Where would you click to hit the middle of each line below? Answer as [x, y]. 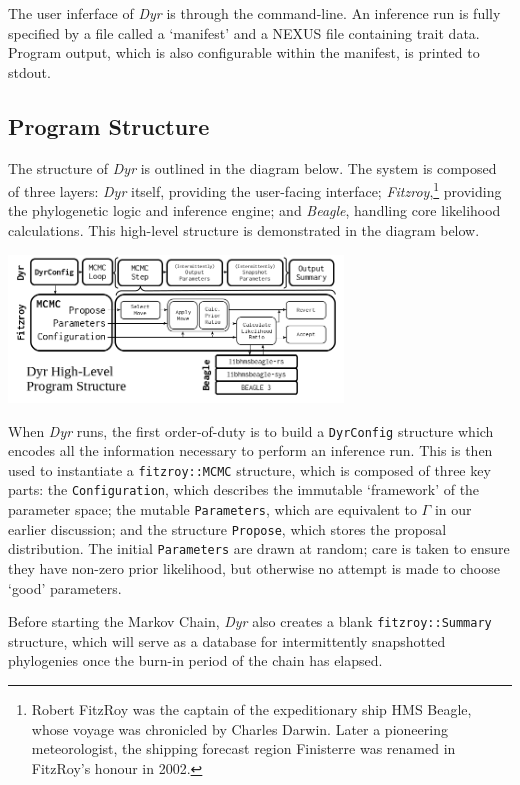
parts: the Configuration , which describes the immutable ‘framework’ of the [244, 489]
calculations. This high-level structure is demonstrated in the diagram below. [244, 230]
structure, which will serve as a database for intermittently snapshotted [227, 640]
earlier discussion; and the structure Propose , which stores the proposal [227, 528]
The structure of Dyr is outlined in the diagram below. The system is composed [252, 167]
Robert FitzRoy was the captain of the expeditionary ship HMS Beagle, [251, 709]
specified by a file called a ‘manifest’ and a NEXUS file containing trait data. [244, 32]
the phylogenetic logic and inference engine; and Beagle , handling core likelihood [254, 210]
